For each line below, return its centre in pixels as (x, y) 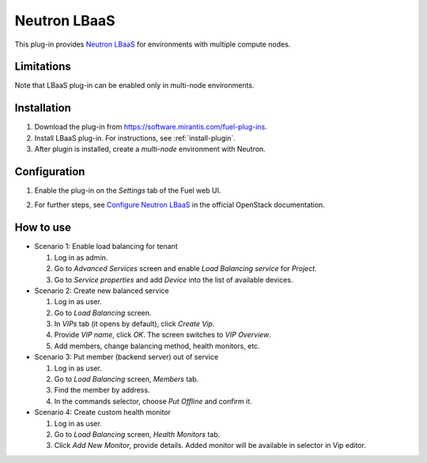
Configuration (50, 171)
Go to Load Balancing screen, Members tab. (127, 379)
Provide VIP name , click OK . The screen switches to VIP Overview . (163, 335)
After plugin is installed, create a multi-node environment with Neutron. (150, 149)
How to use (43, 228)
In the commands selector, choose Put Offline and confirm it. (153, 401)
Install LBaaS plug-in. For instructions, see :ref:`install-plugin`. (135, 137)
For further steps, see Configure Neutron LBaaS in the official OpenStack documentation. (180, 205)
